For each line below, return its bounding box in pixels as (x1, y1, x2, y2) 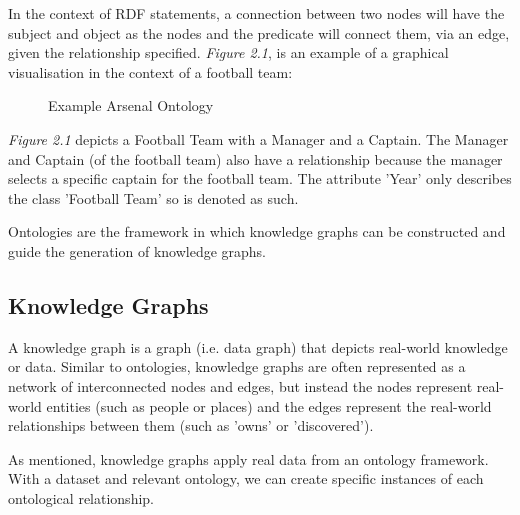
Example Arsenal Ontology (48, 95, 214, 116)
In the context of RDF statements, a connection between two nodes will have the (8, 3, 505, 23)
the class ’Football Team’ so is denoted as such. (8, 187, 299, 208)
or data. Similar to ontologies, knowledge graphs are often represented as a (8, 356, 466, 377)
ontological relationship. (8, 487, 154, 508)
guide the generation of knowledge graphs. (8, 240, 267, 261)
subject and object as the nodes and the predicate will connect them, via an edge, (8, 22, 510, 43)
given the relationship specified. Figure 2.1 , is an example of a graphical (8, 42, 449, 63)
